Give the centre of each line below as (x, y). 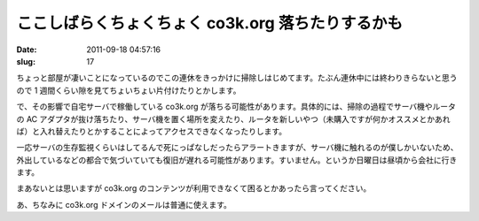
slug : (26, 61)
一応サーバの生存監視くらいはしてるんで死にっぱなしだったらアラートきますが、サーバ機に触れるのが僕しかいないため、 (237, 148)
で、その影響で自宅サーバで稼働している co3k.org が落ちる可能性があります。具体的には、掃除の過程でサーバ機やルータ (236, 107)
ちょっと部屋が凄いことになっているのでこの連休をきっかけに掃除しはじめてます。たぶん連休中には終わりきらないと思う (237, 78)
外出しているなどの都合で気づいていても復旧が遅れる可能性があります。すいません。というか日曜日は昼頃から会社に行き (237, 160)
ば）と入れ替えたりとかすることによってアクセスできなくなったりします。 (152, 131)
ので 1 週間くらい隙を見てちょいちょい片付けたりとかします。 (129, 90)
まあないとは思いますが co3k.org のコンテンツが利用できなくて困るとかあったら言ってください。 (194, 188)
